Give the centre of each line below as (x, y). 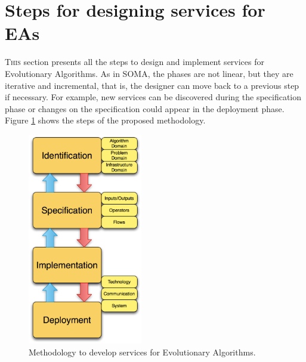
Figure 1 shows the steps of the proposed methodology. (105, 120)
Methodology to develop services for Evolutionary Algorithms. (142, 352)
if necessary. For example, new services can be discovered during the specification (153, 97)
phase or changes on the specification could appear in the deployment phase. (145, 108)
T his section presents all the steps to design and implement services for (135, 62)
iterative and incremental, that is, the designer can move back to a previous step (152, 85)
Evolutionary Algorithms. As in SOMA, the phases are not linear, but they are (149, 73)
